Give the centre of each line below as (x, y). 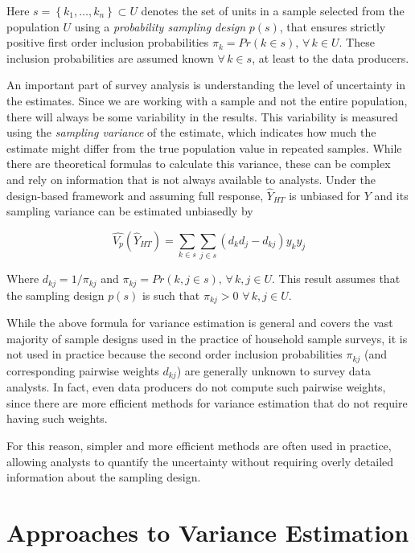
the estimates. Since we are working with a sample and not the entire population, (207, 100)
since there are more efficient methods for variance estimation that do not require (207, 402)
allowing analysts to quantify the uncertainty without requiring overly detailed (200, 461)
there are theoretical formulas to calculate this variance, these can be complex (199, 164)
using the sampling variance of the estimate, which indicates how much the (191, 132)
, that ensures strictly (333, 26)
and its (391, 195)
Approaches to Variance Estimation (208, 533)
